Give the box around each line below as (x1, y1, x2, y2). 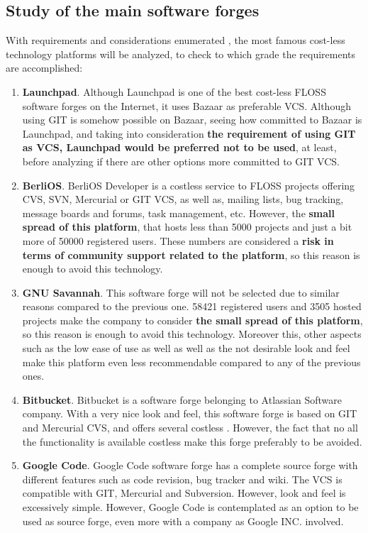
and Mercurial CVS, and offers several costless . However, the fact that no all (22, 420, 358, 435)
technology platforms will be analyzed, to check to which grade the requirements (6, 46, 356, 61)
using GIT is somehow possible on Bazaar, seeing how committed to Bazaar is (22, 112, 362, 127)
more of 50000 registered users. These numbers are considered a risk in (22, 233, 334, 248)
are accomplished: (6, 60, 83, 75)
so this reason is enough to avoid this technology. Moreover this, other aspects (22, 326, 362, 341)
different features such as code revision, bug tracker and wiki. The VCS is (22, 471, 342, 486)
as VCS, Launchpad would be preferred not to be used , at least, (22, 140, 337, 155)
